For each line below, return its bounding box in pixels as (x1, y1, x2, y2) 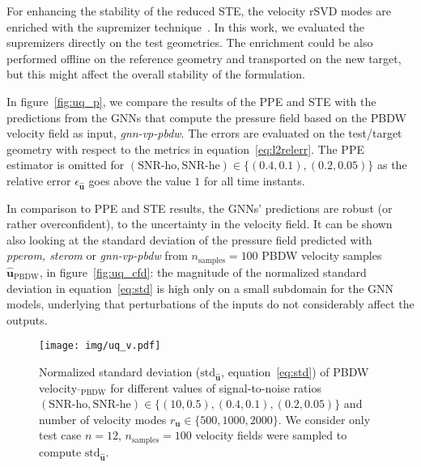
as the (376, 156, 407, 173)
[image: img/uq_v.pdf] (39, 340, 161, 352)
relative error (6, 172, 71, 189)
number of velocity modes (39, 410, 167, 427)
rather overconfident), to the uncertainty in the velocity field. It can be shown (6, 215, 393, 232)
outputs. (6, 311, 48, 328)
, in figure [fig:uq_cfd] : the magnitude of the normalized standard (39, 263, 367, 280)
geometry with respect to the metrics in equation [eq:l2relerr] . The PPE (6, 140, 364, 157)
